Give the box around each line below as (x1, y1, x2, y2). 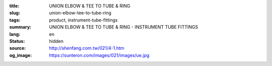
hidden (49, 38, 64, 44)
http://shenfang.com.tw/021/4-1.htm (49, 45, 124, 51)
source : (9, 45, 26, 51)
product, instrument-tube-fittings (49, 17, 118, 23)
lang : (9, 31, 21, 37)
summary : (9, 24, 32, 30)
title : (9, 3, 20, 9)
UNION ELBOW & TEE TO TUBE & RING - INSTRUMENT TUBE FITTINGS (49, 24, 198, 30)
